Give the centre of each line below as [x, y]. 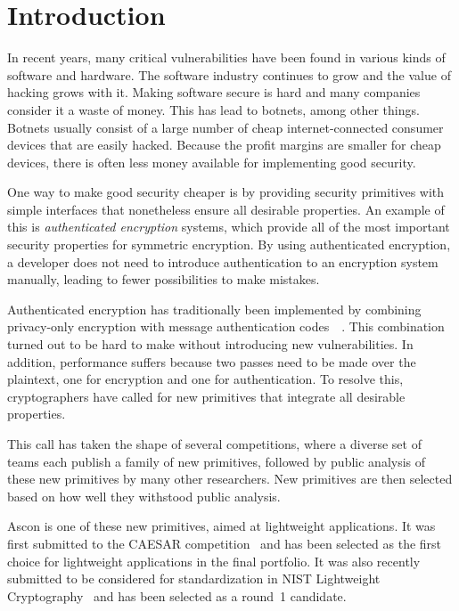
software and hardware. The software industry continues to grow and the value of [229, 74]
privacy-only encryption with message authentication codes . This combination [226, 326]
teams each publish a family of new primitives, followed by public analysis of [217, 461]
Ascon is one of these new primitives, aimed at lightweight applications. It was [221, 526]
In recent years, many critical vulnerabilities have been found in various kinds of [226, 57]
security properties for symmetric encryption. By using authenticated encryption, [229, 244]
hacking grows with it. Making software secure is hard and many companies [214, 92]
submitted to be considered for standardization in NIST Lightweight [194, 578]
